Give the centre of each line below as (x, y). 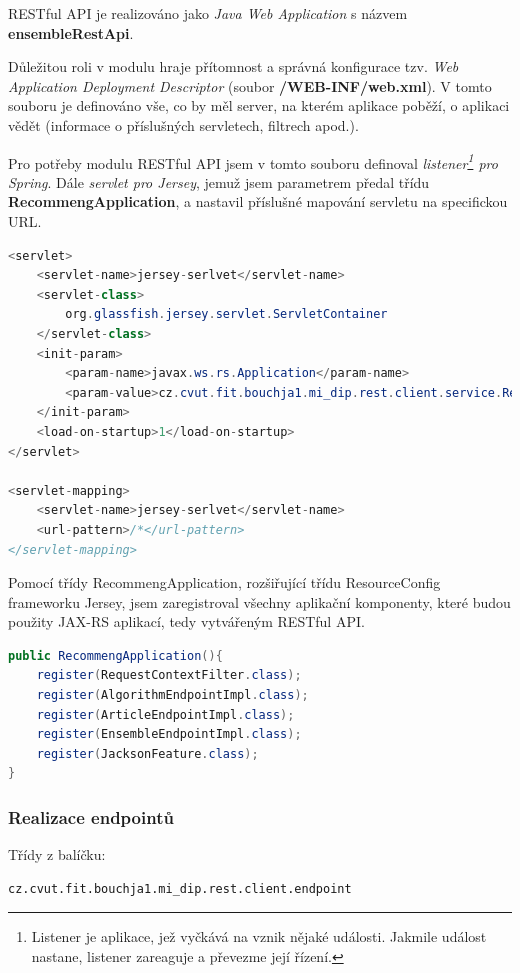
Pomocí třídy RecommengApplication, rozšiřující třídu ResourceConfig (224, 582)
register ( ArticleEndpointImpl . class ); (165, 714)
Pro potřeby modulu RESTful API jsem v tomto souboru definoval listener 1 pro (253, 161)
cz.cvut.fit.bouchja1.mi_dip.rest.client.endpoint (180, 888)
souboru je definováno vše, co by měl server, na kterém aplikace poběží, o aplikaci (259, 105)
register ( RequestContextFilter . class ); (169, 675)
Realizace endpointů (91, 816)
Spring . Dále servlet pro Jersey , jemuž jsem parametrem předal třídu (219, 181)
